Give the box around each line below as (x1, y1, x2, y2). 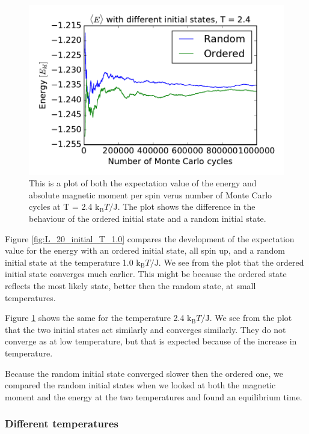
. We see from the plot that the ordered (158, 255, 304, 268)
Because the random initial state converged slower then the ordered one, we (5, 367, 283, 379)
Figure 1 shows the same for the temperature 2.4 (5, 311, 185, 324)
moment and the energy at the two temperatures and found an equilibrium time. (5, 390, 302, 403)
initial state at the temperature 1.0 (5, 255, 133, 268)
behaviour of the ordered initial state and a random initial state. (29, 212, 266, 225)
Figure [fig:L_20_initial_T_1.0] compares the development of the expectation (5, 232, 295, 245)
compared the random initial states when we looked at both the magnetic (5, 379, 276, 391)
